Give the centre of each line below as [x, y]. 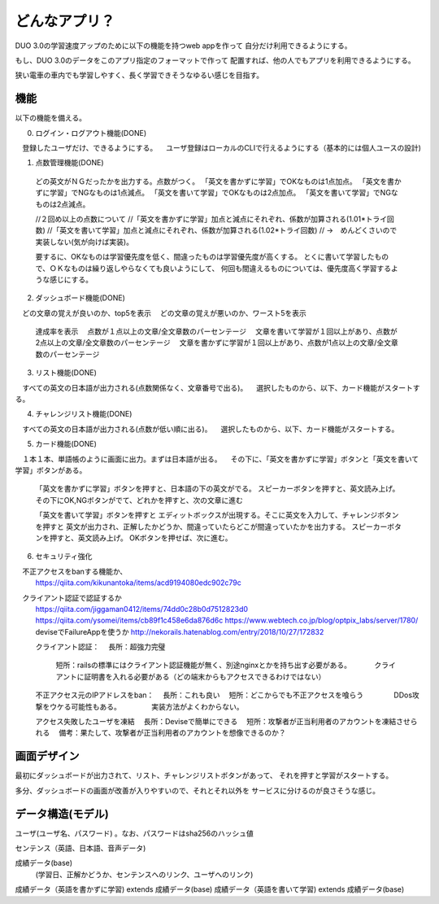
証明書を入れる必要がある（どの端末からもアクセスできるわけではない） [205, 676]
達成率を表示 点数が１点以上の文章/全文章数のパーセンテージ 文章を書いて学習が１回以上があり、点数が [216, 332]
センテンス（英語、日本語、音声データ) [80, 848]
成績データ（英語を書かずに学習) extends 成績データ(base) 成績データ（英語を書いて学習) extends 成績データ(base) [210, 889]
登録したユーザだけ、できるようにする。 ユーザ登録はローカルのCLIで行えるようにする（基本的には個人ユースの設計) [222, 148]
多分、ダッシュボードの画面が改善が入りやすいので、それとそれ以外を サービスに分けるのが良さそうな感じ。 [197, 790]
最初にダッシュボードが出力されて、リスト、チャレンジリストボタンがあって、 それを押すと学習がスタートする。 [204, 775]
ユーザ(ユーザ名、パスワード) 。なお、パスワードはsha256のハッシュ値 [134, 833]
